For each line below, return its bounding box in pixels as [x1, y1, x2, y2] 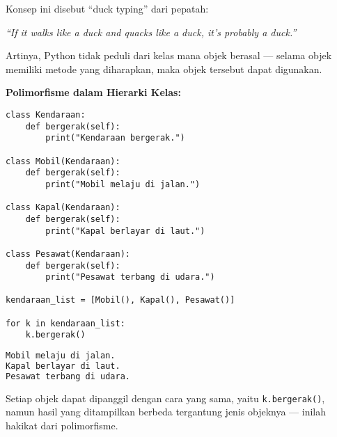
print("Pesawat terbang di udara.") [45, 272, 215, 283]
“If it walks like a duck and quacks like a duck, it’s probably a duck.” [6, 24, 297, 39]
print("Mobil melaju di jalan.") [45, 179, 201, 189]
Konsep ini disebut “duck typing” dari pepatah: [6, 1, 209, 15]
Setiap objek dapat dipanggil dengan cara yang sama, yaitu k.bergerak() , [6, 390, 325, 405]
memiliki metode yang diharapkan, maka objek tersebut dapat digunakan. [6, 61, 322, 76]
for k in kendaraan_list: [6, 318, 125, 328]
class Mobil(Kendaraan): [6, 156, 120, 166]
